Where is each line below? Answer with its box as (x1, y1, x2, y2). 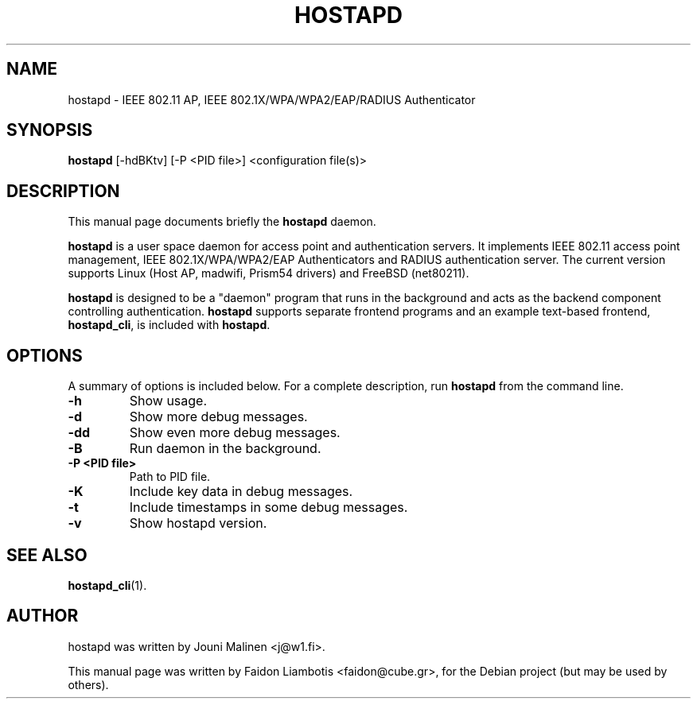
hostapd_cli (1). (68, 578, 147, 592)
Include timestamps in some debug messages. (129, 499, 408, 516)
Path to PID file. (129, 470, 211, 484)
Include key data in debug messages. (129, 483, 353, 500)
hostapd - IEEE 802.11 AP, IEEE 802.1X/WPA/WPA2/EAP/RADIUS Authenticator (68, 92, 476, 107)
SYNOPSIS (6, 120, 93, 141)
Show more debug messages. (129, 409, 308, 425)
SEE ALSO (6, 544, 88, 565)
